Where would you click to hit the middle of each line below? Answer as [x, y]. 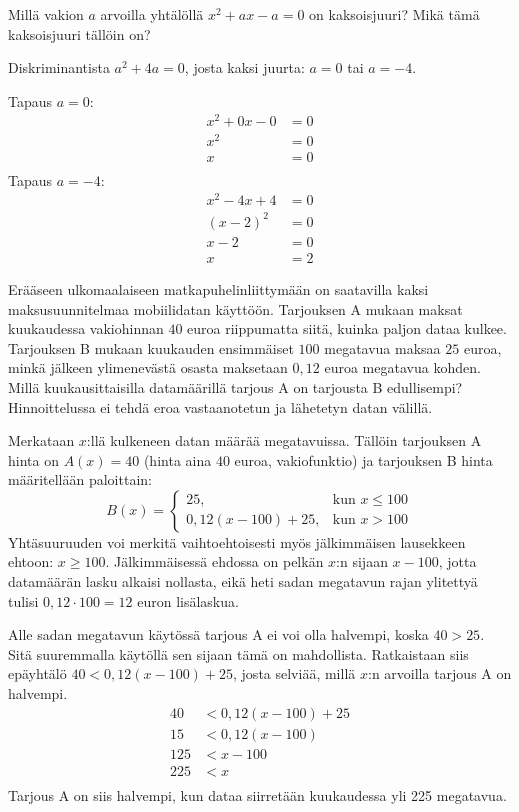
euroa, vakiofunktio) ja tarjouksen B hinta [363, 459]
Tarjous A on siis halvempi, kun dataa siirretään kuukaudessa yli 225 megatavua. [257, 794]
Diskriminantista [59, 67]
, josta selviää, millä [294, 673]
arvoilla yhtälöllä [152, 14]
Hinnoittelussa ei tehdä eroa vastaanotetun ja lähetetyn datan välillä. [220, 406]
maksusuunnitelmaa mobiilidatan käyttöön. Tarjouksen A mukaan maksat [235, 308]
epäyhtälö [37, 673]
